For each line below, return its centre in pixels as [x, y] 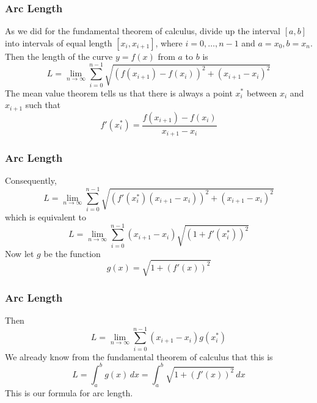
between [262, 93]
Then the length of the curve [59, 56]
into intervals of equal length [59, 42]
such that [43, 105]
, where [169, 42]
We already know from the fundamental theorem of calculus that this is [139, 356]
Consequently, [31, 180]
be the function [72, 253]
